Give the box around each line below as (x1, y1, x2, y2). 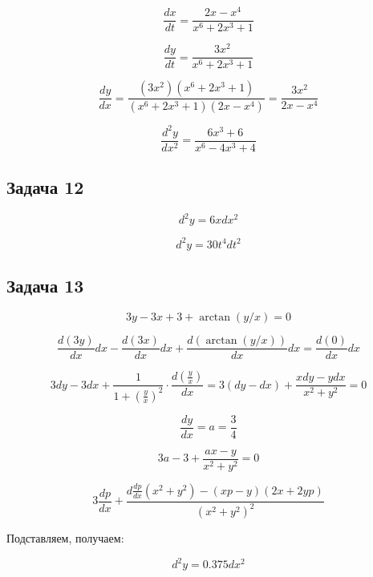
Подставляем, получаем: (6, 530, 124, 547)
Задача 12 (6, 175, 84, 200)
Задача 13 (6, 273, 84, 298)
